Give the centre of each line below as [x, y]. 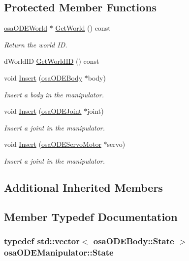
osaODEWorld [26, 28]
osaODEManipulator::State [59, 252]
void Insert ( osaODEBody [43, 77]
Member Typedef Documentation [91, 216]
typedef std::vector [42, 241]
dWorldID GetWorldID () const [52, 61]
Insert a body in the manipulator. [54, 94]
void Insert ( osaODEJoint [43, 111]
